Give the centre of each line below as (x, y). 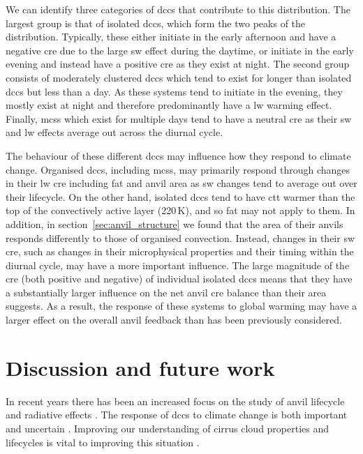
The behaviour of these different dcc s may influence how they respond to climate (178, 155)
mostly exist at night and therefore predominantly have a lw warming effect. (169, 105)
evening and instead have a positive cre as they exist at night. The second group (178, 64)
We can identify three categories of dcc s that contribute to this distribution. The (178, 9)
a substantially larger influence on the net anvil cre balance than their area (166, 292)
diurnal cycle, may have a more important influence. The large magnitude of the (178, 265)
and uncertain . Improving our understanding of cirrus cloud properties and (168, 428)
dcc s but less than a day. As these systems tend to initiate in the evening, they (174, 91)
